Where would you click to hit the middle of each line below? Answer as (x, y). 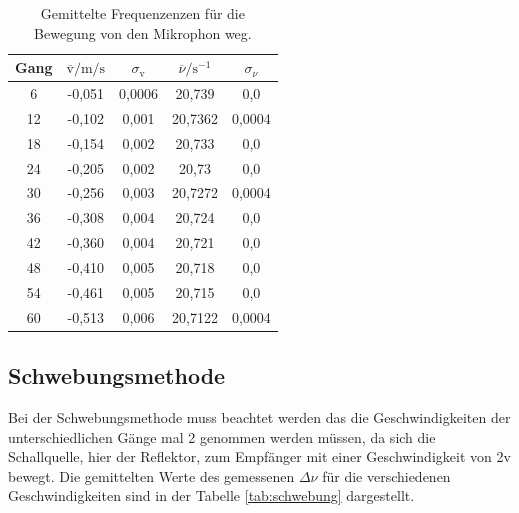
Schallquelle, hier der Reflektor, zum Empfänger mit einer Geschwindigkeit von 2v (259, 456)
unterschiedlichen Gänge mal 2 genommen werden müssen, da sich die (222, 436)
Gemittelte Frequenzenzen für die (142, 13)
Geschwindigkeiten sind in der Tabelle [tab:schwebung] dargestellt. (211, 495)
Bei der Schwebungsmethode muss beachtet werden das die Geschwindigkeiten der (259, 416)
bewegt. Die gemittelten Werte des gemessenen (151, 475)
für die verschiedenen (386, 475)
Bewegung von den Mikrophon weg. (143, 32)
